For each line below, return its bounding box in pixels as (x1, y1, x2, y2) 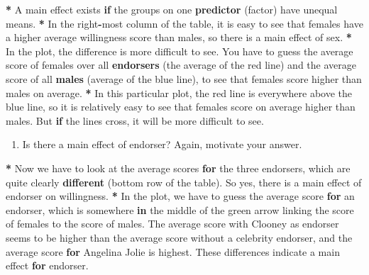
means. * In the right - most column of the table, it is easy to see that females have (6, 16, 363, 30)
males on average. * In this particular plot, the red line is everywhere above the (6, 85, 353, 100)
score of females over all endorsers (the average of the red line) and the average (6, 57, 356, 72)
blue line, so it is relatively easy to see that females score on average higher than (6, 99, 356, 114)
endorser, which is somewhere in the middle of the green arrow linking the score (6, 202, 354, 217)
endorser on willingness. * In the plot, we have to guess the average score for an (6, 189, 355, 203)
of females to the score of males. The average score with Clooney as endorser (6, 216, 339, 231)
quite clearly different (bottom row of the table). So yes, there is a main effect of (6, 174, 362, 189)
